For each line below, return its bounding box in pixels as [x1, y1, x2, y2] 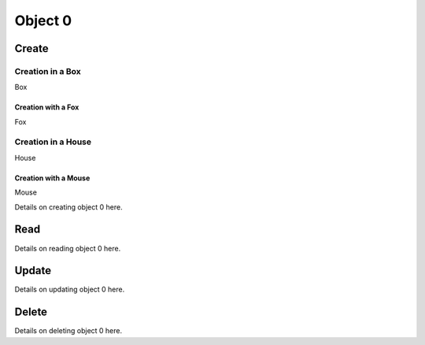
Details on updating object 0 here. [14, 284, 125, 295]
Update [14, 264, 52, 277]
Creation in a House [14, 136, 92, 147]
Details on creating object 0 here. [14, 202, 123, 212]
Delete [14, 306, 47, 319]
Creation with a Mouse [14, 173, 91, 183]
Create [14, 42, 49, 55]
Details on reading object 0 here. [14, 243, 121, 253]
